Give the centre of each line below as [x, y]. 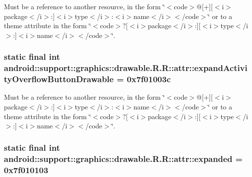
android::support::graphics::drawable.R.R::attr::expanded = [123, 158]
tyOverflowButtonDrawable [59, 79]
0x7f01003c [149, 79]
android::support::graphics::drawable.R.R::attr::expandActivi [126, 68]
